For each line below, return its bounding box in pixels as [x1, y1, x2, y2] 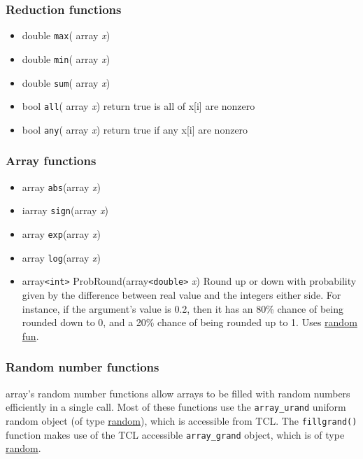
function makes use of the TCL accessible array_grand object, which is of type [6, 427, 345, 442]
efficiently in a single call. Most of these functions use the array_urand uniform [6, 400, 346, 414]
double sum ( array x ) [22, 75, 111, 90]
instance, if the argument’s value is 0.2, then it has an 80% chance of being [22, 301, 344, 316]
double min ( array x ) [22, 51, 111, 66]
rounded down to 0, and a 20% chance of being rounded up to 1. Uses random [22, 315, 357, 330]
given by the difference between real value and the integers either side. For [22, 288, 341, 302]
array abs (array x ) [22, 179, 101, 194]
